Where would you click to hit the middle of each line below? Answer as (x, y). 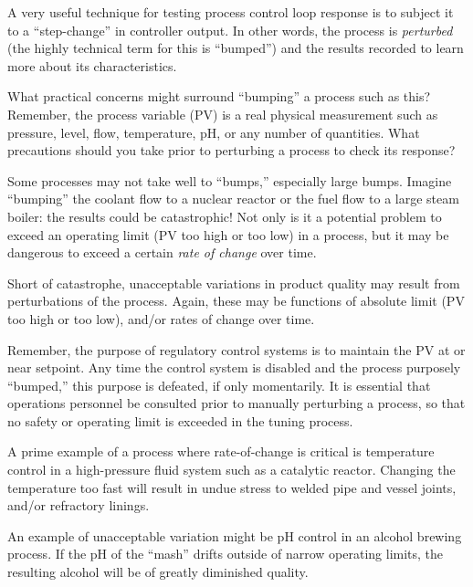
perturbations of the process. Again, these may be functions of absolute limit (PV (236, 301)
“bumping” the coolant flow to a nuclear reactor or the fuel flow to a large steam (233, 199)
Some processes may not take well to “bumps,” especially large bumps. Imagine (230, 180)
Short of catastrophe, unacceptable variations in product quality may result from (234, 283)
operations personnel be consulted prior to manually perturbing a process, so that (236, 403)
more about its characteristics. (92, 65)
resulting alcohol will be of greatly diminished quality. (158, 572)
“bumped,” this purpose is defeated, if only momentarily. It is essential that (219, 385)
